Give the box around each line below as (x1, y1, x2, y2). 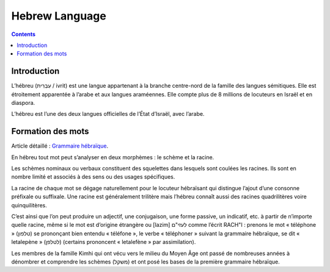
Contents (11, 30, 36, 38)
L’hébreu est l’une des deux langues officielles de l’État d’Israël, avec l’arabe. (11, 110, 205, 118)
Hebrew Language (11, 9, 106, 23)
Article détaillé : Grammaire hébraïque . (11, 142, 109, 149)
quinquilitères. (11, 201, 47, 209)
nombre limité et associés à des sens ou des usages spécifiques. (11, 173, 175, 181)
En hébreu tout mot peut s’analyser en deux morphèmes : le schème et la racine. (11, 153, 215, 161)
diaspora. (11, 99, 35, 107)
